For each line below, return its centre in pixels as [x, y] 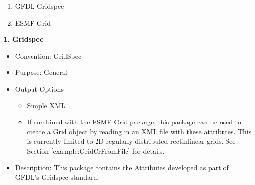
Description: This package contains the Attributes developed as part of [122, 167]
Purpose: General [41, 72]
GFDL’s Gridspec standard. [57, 177]
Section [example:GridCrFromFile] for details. [96, 150]
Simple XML [46, 105]
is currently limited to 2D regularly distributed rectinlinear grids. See [131, 141]
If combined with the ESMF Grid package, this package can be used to [134, 122]
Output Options [39, 88]
